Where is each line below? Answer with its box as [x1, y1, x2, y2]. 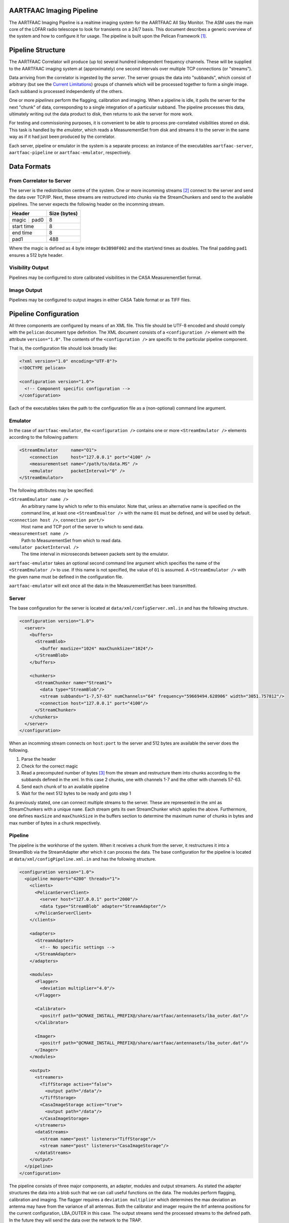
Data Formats [9, 162, 51, 171]
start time [12, 223, 34, 230]
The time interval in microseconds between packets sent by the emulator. [21, 551, 169, 557]
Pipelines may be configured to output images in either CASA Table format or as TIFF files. [9, 296, 191, 303]
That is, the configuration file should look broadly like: [9, 345, 117, 351]
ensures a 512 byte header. [9, 252, 63, 258]
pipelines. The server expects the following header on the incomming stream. [9, 201, 165, 207]
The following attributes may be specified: [9, 487, 94, 493]
